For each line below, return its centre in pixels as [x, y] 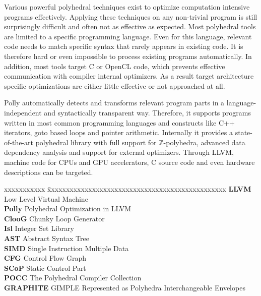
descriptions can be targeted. [49, 172]
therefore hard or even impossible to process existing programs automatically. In [128, 56]
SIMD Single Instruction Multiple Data [67, 248]
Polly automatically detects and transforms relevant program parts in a [114, 103]
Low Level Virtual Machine [46, 198]
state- [244, 132]
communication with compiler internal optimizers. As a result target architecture [129, 76]
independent [23, 112]
